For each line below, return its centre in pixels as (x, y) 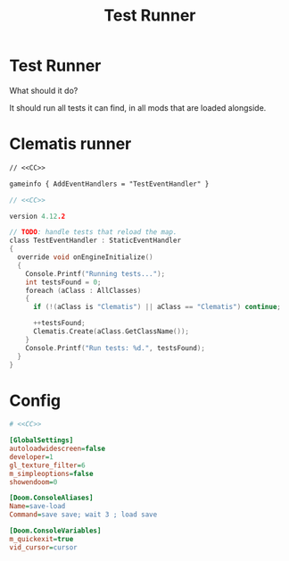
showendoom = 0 (33, 482)
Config (35, 401)
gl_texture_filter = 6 (48, 465)
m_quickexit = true (41, 539)
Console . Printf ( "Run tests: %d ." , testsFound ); (115, 348)
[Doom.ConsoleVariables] (55, 531)
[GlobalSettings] (41, 440)
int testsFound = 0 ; (63, 282)
